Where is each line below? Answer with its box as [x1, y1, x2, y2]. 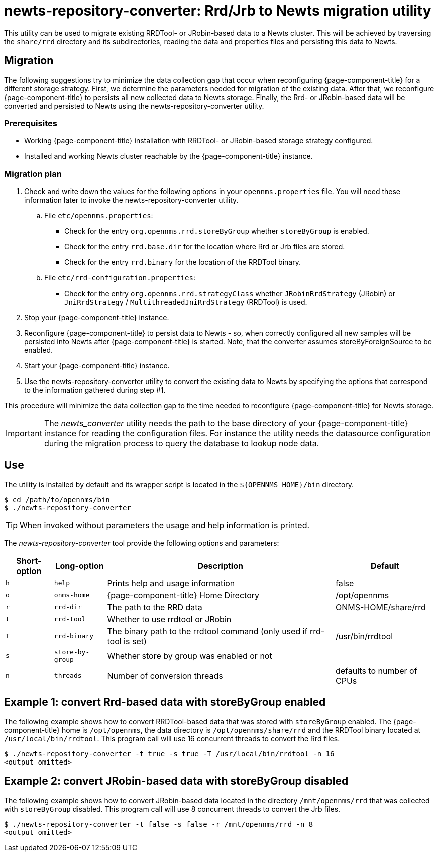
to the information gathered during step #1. [24, 386, 166, 395]
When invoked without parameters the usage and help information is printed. [20, 520, 310, 530]
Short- [16, 555, 42, 566]
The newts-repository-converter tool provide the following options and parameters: [4, 538, 279, 547]
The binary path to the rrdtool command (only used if [107, 626, 308, 636]
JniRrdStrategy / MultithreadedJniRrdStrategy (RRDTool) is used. [64, 298, 307, 307]
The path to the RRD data [107, 602, 202, 612]
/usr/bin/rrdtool [335, 631, 393, 641]
